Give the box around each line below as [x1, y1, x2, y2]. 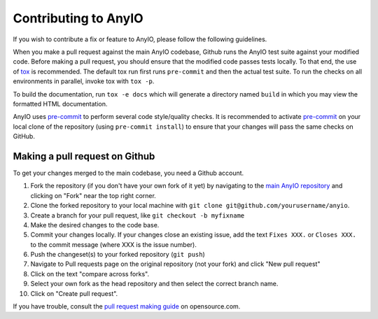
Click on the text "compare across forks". [30, 269, 150, 278]
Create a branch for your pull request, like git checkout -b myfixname [30, 211, 245, 220]
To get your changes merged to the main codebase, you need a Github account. [13, 169, 244, 177]
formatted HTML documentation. [13, 99, 108, 108]
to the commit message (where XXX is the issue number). [30, 240, 197, 248]
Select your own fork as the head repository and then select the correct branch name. [30, 280, 279, 288]
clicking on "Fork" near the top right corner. [30, 191, 157, 199]
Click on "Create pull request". [30, 289, 118, 297]
